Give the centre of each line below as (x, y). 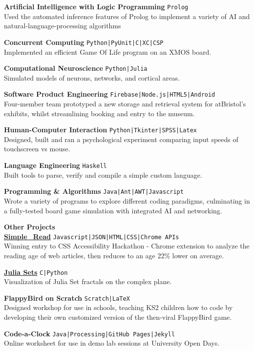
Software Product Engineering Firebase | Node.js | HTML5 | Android (110, 94)
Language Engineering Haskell (55, 165)
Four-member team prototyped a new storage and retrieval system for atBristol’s (125, 103)
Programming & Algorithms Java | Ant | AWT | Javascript (94, 191)
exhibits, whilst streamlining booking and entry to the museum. (99, 113)
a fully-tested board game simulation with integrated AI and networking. (113, 210)
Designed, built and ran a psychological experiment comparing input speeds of (121, 139)
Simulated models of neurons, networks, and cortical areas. (92, 77)
